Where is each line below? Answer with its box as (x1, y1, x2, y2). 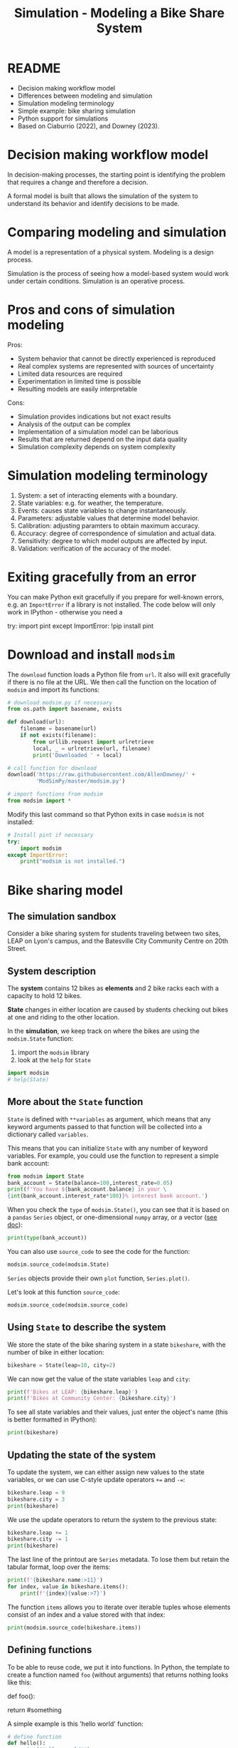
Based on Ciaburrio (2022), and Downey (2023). (17, 121, 160, 130)
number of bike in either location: (7, 1347, 104, 1356)
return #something (7, 1705, 62, 1714)
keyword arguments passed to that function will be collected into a (7, 1122, 202, 1131)
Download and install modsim (7, 647, 175, 662)
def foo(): (7, 1692, 36, 1700)
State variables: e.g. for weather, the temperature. (17, 498, 164, 507)
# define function (7, 1733, 62, 1740)
